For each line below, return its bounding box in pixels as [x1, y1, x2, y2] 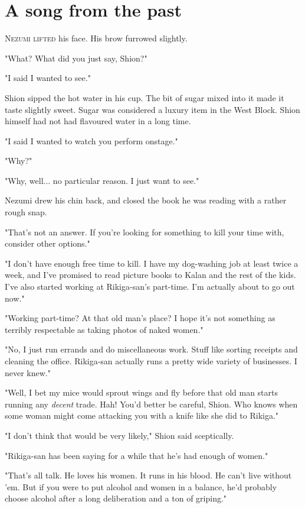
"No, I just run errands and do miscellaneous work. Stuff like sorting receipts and [5, 343, 298, 355]
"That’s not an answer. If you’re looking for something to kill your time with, [5, 225, 284, 238]
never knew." [5, 366, 51, 378]
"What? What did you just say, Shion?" [5, 51, 147, 64]
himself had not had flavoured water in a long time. [5, 115, 191, 127]
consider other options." [5, 237, 90, 250]
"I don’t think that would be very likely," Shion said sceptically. [5, 429, 234, 441]
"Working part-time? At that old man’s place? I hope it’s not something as [5, 312, 276, 324]
